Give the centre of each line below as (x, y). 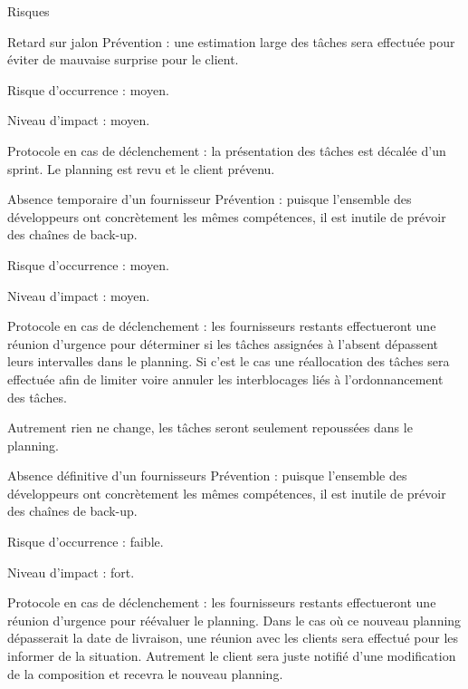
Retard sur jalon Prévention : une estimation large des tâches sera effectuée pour (231, 41)
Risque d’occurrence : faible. (86, 542)
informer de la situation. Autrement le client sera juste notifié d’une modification (232, 656)
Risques (29, 11)
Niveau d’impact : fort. (71, 572)
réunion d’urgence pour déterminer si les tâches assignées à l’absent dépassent (223, 343)
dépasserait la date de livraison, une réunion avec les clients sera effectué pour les (233, 638)
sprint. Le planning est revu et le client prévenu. (141, 168)
